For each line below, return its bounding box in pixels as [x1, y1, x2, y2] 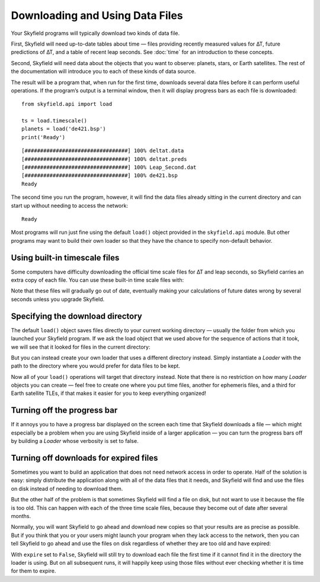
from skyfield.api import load [21, 101, 113, 108]
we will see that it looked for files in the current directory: [11, 343, 151, 351]
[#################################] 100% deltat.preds [21, 156, 187, 162]
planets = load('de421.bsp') [21, 126, 106, 133]
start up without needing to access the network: [11, 202, 129, 209]
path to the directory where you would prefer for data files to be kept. [11, 362, 181, 369]
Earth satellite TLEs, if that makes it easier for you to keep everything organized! [11, 390, 207, 397]
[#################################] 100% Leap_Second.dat [21, 164, 197, 171]
